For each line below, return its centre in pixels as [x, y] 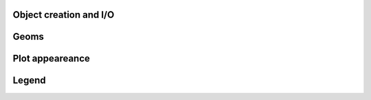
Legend [29, 80]
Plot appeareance [52, 59]
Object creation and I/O [64, 15]
